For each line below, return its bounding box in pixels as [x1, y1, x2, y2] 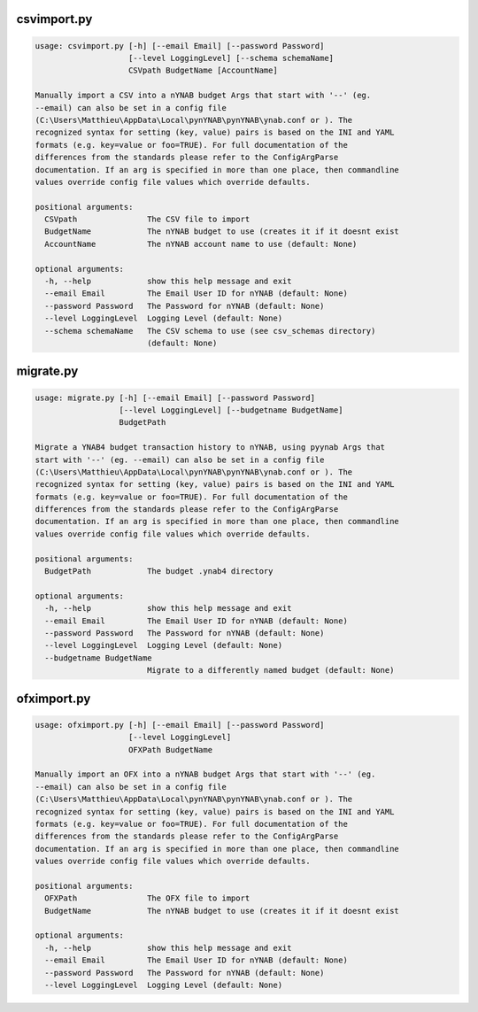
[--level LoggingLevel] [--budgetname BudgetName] [119, 405, 343, 415]
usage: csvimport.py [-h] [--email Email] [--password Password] [35, 41, 325, 50]
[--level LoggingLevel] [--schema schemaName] [128, 53, 335, 63]
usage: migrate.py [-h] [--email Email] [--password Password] [35, 392, 316, 403]
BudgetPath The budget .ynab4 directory [44, 567, 274, 576]
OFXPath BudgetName [128, 745, 212, 754]
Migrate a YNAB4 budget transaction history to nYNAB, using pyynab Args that [35, 443, 385, 452]
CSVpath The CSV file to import [44, 214, 251, 225]
